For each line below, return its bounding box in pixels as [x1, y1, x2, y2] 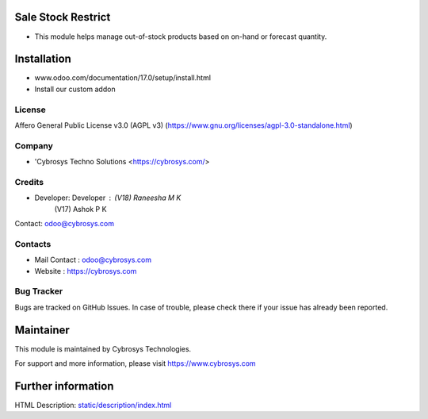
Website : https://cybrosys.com [34, 266, 137, 275]
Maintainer [14, 323, 71, 336]
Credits [14, 176, 44, 187]
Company [14, 140, 53, 151]
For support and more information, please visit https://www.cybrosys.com [14, 358, 257, 368]
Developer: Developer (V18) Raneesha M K [34, 193, 182, 202]
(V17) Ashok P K [54, 204, 107, 213]
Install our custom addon [34, 84, 116, 94]
